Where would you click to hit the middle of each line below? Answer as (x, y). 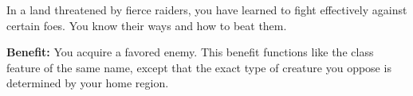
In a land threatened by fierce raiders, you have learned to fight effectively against (207, 10)
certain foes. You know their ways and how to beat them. (147, 25)
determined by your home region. (88, 83)
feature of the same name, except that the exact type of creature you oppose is (199, 67)
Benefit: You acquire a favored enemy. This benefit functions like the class (190, 52)
